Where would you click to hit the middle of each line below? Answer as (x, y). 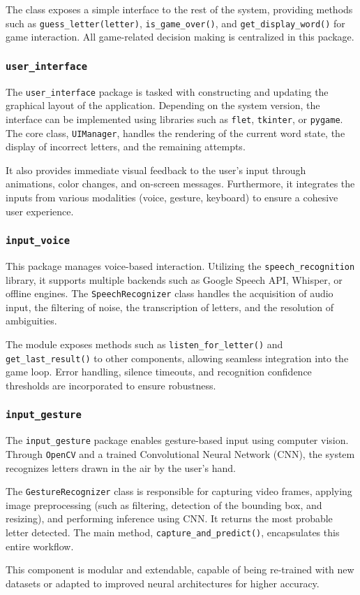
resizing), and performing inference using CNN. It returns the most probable (169, 518)
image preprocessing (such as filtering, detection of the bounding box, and (164, 504)
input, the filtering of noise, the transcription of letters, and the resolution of (170, 307)
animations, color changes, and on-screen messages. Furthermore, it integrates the (180, 184)
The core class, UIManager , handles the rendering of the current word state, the (175, 132)
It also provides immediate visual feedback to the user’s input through (156, 170)
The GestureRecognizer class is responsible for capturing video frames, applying (179, 491)
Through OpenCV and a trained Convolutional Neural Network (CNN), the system (180, 453)
